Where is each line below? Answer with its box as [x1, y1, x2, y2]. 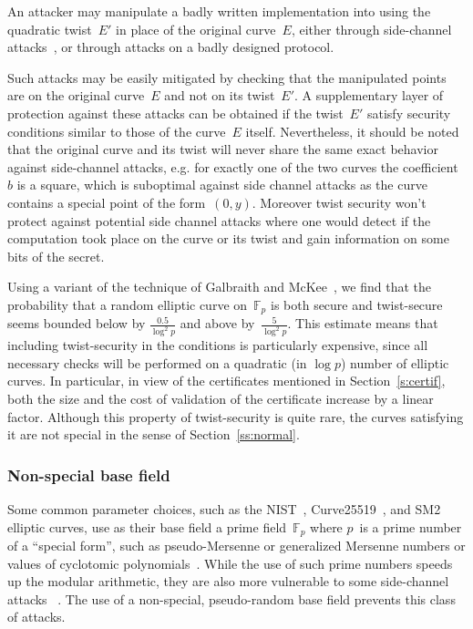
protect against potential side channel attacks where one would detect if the [7, 211, 431, 230]
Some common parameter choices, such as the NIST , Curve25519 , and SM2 [7, 500, 441, 519]
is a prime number [359, 517, 462, 536]
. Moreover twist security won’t [252, 192, 427, 211]
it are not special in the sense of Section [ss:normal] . [7, 425, 300, 444]
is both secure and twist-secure [270, 294, 443, 314]
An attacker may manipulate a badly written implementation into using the [7, 2, 431, 20]
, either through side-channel [291, 19, 452, 38]
